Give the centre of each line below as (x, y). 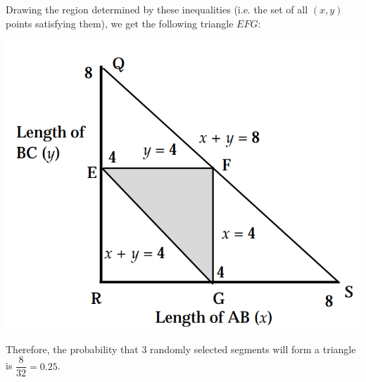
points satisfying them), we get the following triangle (120, 23)
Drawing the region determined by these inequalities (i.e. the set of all (157, 9)
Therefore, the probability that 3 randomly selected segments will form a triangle (181, 349)
